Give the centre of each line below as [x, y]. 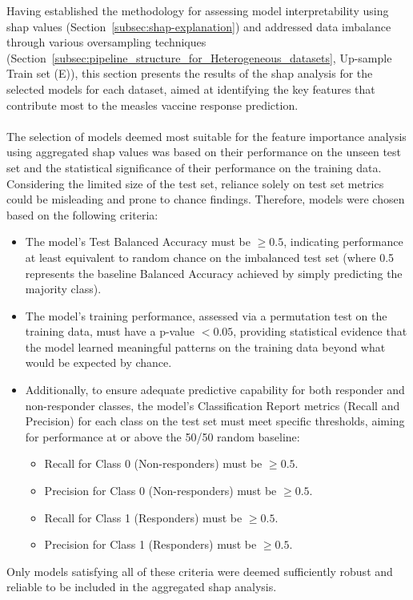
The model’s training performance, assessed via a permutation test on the [206, 315]
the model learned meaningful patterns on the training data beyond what [205, 346]
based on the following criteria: [82, 214]
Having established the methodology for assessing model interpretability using [198, 10]
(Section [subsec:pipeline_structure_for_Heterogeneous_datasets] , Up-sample [199, 57]
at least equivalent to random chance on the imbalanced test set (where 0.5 [210, 257]
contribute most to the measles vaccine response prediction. [152, 105]
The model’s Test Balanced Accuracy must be [138, 242]
